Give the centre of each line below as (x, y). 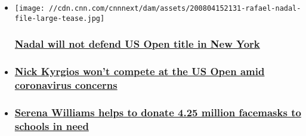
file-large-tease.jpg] (60, 18)
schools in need (52, 126)
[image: (30, 8)
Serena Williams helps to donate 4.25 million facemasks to (158, 112)
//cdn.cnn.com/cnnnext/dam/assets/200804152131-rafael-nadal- (175, 8)
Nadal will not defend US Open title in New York (137, 44)
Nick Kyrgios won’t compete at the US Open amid (140, 71)
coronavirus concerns (66, 85)
